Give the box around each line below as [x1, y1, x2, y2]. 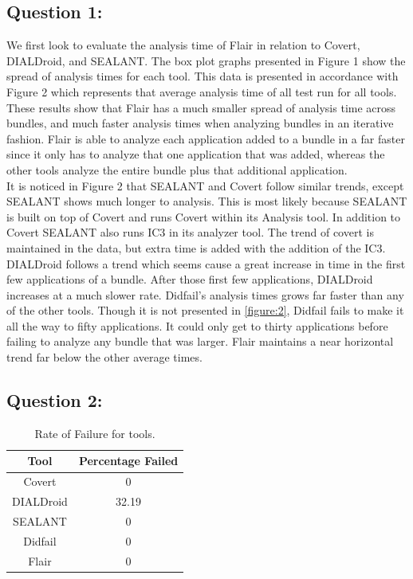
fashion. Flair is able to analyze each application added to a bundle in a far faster [6, 130, 405, 147]
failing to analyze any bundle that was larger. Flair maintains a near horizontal [6, 333, 394, 350]
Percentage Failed [78, 452, 179, 469]
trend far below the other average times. [6, 349, 203, 366]
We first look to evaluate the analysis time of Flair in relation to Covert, [6, 37, 360, 53]
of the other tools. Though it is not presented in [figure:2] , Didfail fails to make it [6, 302, 404, 319]
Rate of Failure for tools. [34, 424, 155, 441]
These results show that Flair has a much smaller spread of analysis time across [6, 99, 396, 115]
